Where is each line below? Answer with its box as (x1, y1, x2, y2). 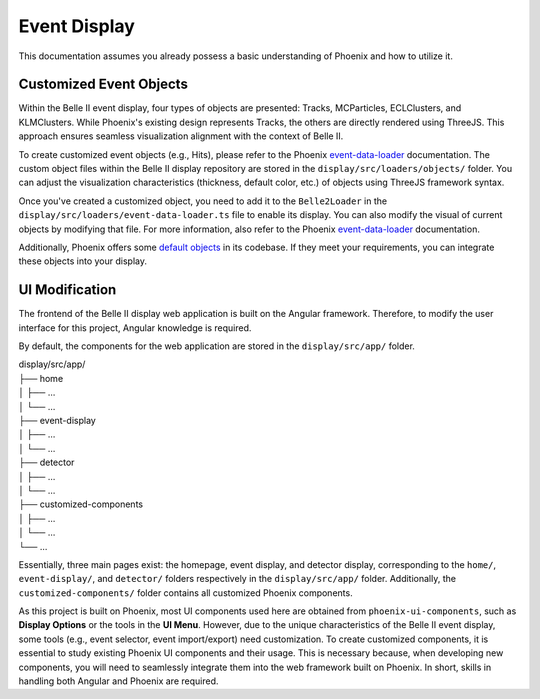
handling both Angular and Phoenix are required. (18, 675, 219, 687)
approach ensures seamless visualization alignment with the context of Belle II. (18, 130, 344, 142)
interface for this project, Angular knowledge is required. (18, 321, 252, 334)
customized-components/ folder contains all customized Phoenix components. (18, 586, 354, 599)
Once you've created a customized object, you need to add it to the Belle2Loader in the (18, 195, 388, 207)
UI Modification (18, 281, 117, 299)
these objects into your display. (18, 255, 147, 267)
